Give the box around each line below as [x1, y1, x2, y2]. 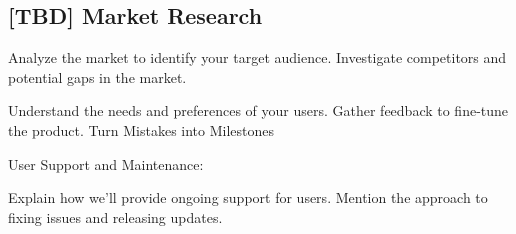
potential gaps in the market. [8, 66, 187, 87]
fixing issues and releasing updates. [8, 206, 223, 227]
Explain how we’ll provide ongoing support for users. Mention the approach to [8, 187, 488, 208]
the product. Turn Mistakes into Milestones [8, 119, 275, 140]
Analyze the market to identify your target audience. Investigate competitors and [8, 47, 507, 68]
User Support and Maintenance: [8, 153, 204, 174]
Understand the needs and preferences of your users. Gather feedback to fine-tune [8, 100, 509, 121]
